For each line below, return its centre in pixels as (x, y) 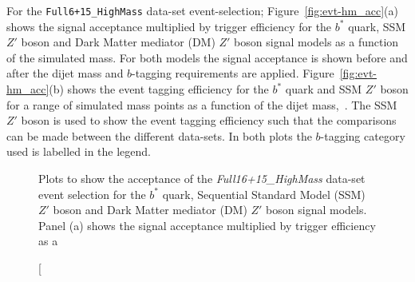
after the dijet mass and (65, 73)
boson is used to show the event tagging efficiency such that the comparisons (209, 120)
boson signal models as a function (316, 42)
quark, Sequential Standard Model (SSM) (264, 194)
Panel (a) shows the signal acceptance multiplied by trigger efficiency (207, 225)
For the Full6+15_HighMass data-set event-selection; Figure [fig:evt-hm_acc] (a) (203, 10)
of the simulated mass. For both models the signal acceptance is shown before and (207, 57)
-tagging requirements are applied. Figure (233, 73)
